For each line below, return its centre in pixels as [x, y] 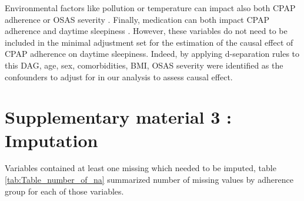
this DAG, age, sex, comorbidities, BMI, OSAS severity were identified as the [144, 65]
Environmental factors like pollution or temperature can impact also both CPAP [150, 8]
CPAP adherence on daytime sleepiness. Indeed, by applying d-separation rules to [152, 54]
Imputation [51, 140]
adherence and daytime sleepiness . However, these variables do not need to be [146, 31]
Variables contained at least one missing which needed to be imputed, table [141, 168]
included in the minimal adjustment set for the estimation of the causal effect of [149, 42]
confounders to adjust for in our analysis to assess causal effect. [119, 76]
